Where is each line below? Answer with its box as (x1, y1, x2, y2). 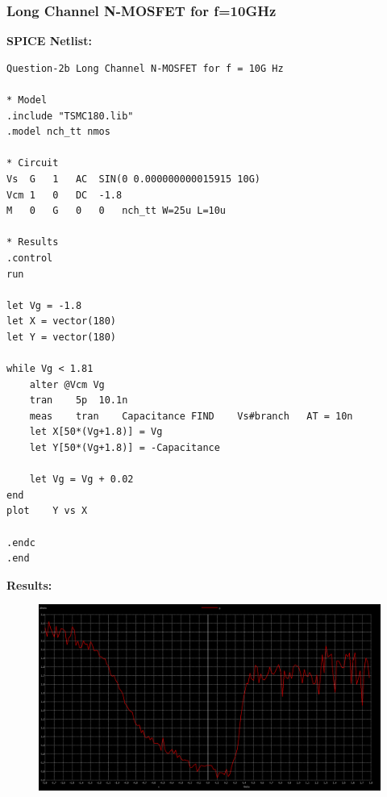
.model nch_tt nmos (6, 126, 110, 138)
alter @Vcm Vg (29, 378, 105, 390)
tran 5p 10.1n (29, 394, 128, 407)
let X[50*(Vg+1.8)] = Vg (29, 426, 163, 438)
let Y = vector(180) (6, 331, 117, 343)
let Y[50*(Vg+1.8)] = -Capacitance (29, 442, 220, 454)
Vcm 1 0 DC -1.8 (6, 189, 123, 201)
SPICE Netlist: (6, 32, 92, 49)
